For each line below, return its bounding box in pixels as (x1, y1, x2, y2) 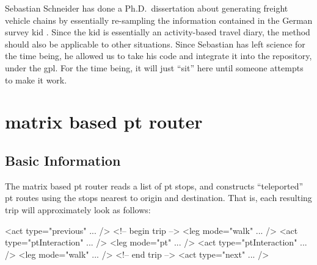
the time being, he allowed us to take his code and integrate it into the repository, (5, 49, 312, 62)
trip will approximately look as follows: (5, 203, 151, 216)
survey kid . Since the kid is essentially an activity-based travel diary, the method (5, 26, 310, 38)
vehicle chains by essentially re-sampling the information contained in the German (5, 13, 313, 26)
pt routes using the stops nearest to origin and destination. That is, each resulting (5, 191, 312, 204)
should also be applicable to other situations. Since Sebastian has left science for (5, 37, 305, 50)
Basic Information (5, 150, 121, 169)
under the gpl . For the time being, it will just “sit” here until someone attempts (5, 61, 304, 74)
